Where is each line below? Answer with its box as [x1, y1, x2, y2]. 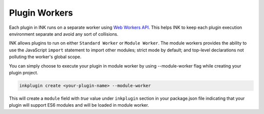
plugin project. [9, 69, 39, 75]
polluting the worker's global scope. [9, 54, 82, 60]
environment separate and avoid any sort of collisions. [9, 31, 118, 37]
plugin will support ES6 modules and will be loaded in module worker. [9, 102, 149, 108]
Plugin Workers [9, 7, 73, 18]
